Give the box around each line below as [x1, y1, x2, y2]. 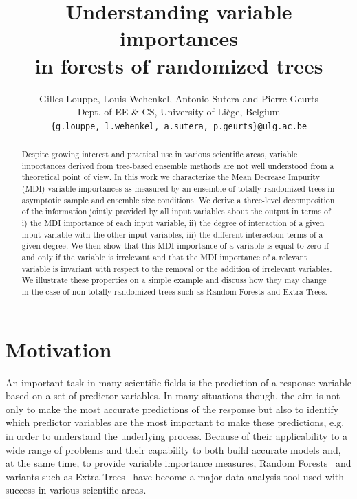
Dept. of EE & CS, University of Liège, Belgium [77, 104, 281, 119]
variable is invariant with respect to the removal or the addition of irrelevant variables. [21, 263, 332, 274]
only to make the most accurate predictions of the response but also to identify [6, 401, 339, 416]
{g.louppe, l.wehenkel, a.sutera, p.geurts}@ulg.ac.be [50, 121, 307, 131]
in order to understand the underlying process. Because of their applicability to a [6, 428, 347, 443]
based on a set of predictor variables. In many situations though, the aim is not [6, 388, 340, 403]
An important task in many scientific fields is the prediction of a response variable [6, 375, 352, 389]
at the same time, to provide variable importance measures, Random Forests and [6, 456, 351, 470]
